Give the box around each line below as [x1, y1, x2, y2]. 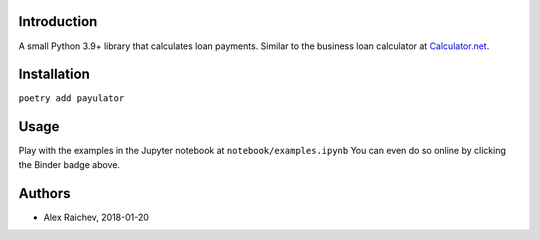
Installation [18, 66, 90, 83]
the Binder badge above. [18, 158, 120, 170]
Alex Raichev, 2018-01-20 [43, 211, 150, 223]
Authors [18, 185, 71, 202]
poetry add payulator [18, 93, 125, 104]
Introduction [18, 13, 98, 30]
